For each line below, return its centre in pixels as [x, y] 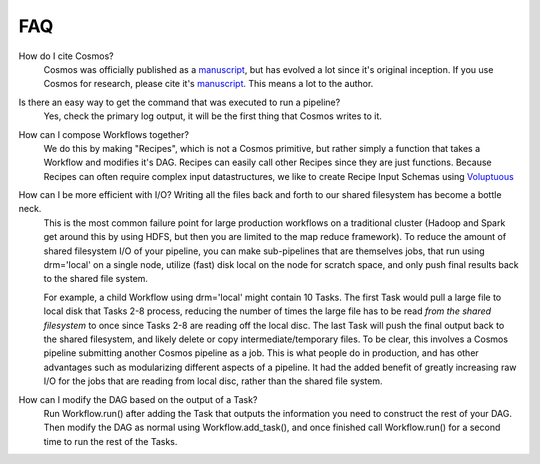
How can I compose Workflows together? [104, 134]
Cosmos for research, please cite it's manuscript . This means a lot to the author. [208, 84]
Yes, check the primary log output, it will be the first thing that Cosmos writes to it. [212, 116]
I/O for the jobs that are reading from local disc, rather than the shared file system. [213, 381]
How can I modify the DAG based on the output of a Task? [138, 399]
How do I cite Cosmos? [66, 56]
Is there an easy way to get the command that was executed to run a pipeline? [179, 102]
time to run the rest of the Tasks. [110, 441]
